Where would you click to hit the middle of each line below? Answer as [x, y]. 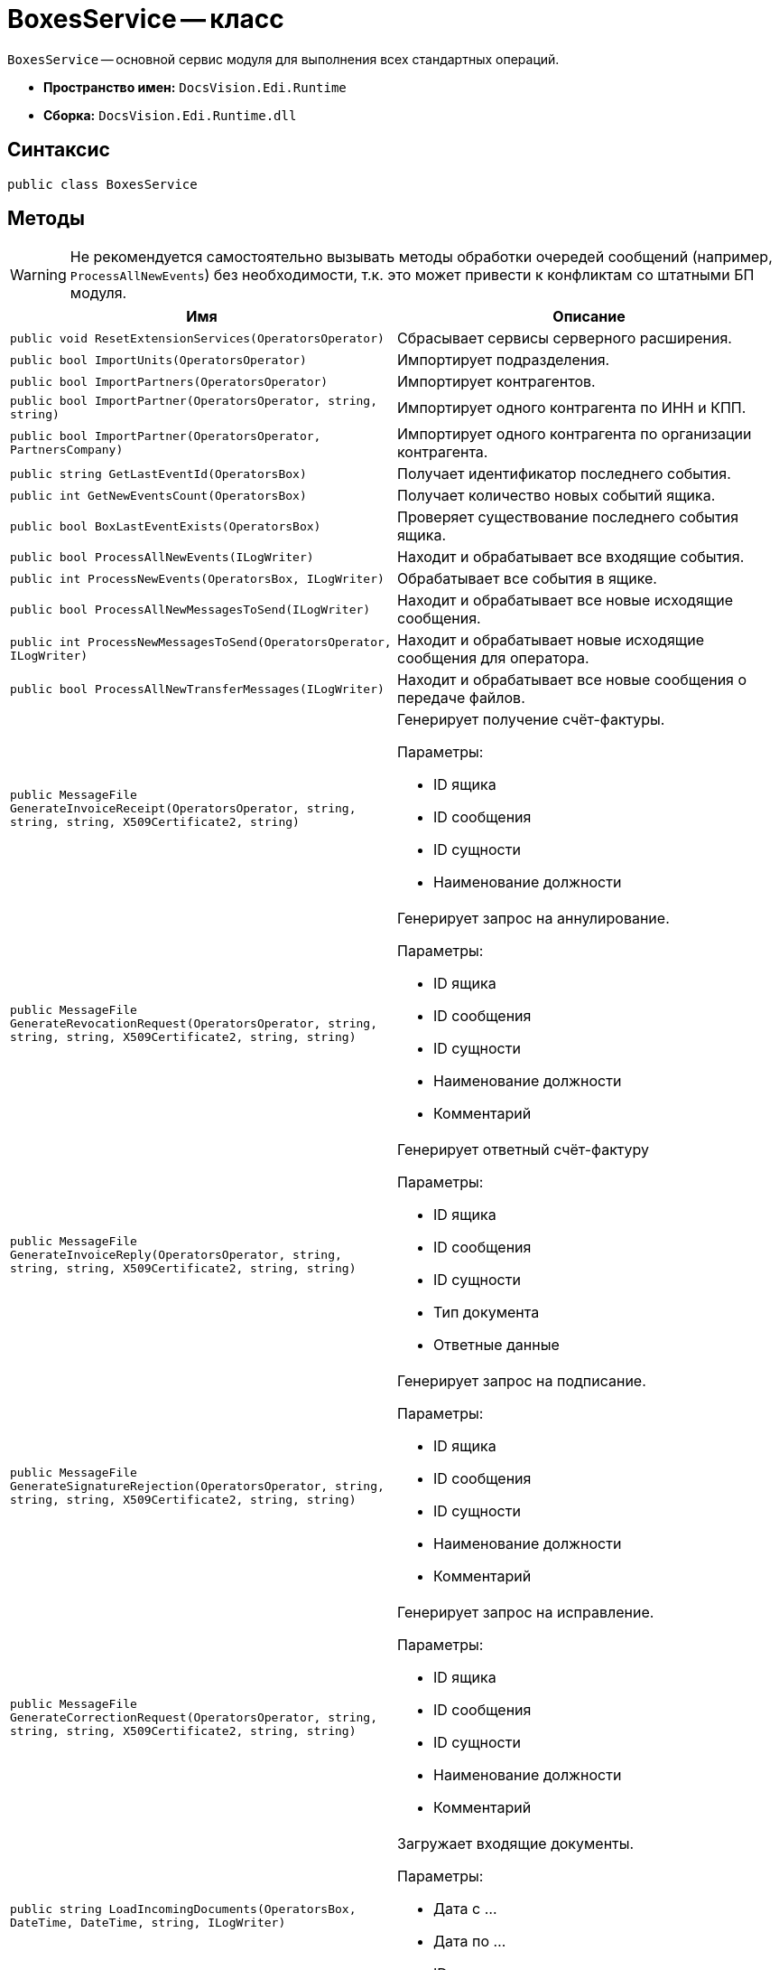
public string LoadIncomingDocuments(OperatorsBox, [183, 1909]
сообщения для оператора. [493, 658]
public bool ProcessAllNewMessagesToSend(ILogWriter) [190, 609]
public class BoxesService [102, 184]
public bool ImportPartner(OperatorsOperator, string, [194, 401]
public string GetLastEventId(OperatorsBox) [158, 474]
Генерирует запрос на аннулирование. [533, 919]
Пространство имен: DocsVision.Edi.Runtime [195, 87]
